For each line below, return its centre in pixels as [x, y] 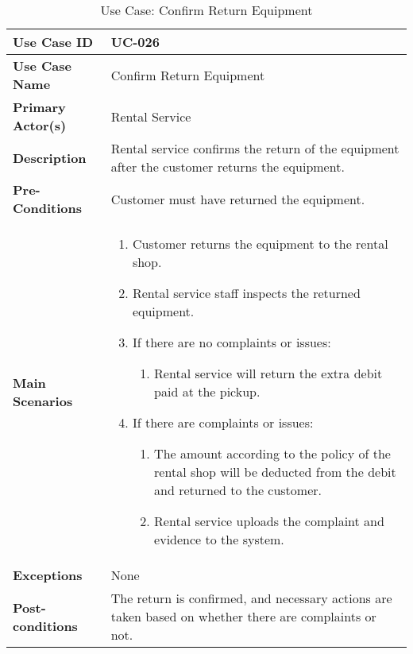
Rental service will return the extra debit [268, 373]
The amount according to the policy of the [272, 453]
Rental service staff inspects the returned [246, 293]
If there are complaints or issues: [223, 422]
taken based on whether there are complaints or [243, 616]
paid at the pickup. [207, 391]
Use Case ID [53, 42]
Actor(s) [40, 125]
